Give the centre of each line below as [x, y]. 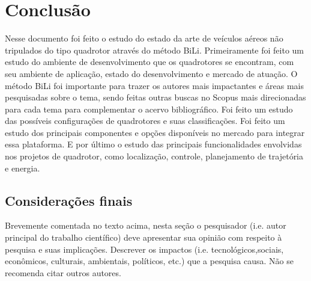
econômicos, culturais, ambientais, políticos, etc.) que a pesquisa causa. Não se [149, 261]
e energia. [23, 168]
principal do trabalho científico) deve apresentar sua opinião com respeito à [143, 237]
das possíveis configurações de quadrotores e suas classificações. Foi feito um [145, 121]
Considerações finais [69, 200]
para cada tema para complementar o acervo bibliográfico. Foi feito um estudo [149, 109]
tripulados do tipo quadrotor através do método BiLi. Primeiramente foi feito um [155, 50]
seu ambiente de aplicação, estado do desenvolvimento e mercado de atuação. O [151, 73]
